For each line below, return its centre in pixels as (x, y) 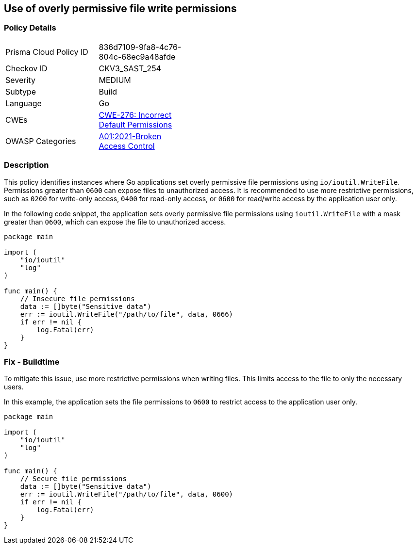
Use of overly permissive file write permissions (120, 8)
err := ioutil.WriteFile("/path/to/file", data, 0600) (127, 494)
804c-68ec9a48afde (137, 56)
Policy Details (30, 28)
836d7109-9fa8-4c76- (140, 47)
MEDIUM (115, 80)
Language (24, 103)
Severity (20, 80)
